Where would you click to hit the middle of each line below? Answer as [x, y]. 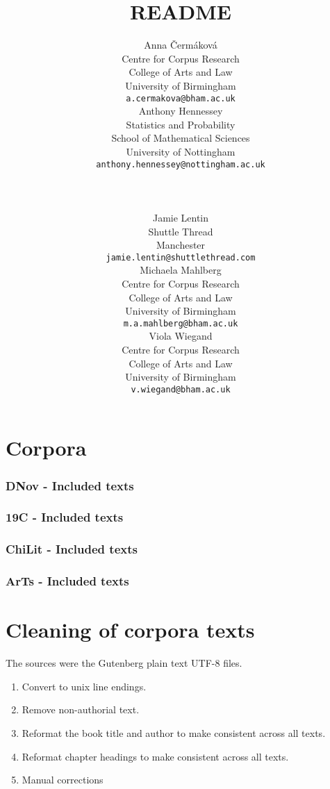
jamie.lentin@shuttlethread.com [181, 257]
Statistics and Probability [181, 124]
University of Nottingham [181, 151]
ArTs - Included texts [67, 581]
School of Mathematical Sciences [181, 138]
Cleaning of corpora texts [130, 630]
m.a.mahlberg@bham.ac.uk [181, 323]
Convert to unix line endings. [84, 686]
